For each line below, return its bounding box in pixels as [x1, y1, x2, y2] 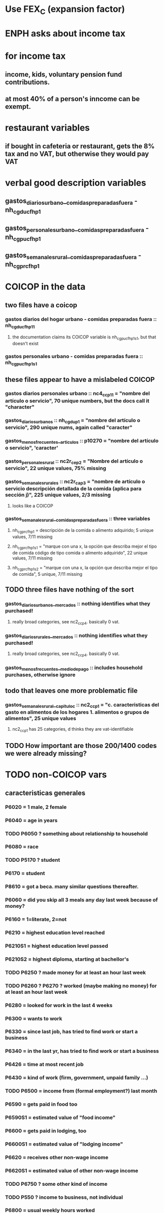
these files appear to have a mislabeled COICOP [5, 375, 155, 384]
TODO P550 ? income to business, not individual [5, 1194, 123, 1201]
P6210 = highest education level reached [5, 929, 105, 936]
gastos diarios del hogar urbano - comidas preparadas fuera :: [5, 316, 157, 323]
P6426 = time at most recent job [5, 1061, 84, 1068]
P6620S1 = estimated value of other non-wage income [5, 1167, 138, 1174]
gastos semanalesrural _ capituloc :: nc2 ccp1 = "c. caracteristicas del [5, 701, 159, 709]
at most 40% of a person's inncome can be [5, 94, 140, 103]
